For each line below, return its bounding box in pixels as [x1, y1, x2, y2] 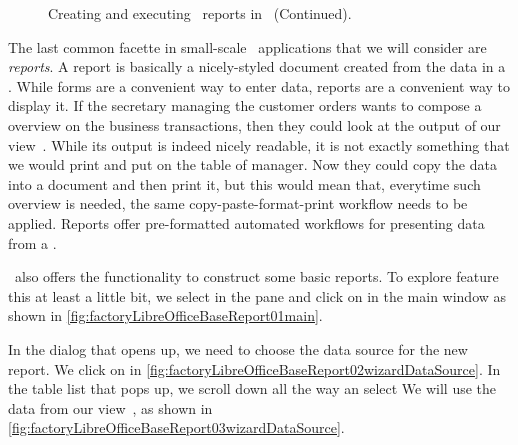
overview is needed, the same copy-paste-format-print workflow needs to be [8, 193, 468, 214]
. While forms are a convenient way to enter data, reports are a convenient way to [8, 75, 510, 96]
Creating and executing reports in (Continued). [48, 3, 352, 23]
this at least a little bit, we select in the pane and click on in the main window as [8, 285, 507, 306]
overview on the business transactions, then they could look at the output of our [8, 114, 501, 135]
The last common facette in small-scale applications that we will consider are [8, 36, 487, 57]
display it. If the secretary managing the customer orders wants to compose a [8, 95, 482, 116]
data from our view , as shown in [8, 397, 213, 418]
